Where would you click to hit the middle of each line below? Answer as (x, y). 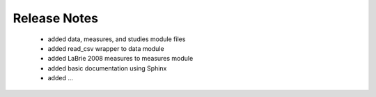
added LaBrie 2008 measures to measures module (120, 59)
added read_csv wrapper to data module (106, 48)
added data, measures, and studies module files (117, 39)
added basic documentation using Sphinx (107, 68)
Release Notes (56, 18)
